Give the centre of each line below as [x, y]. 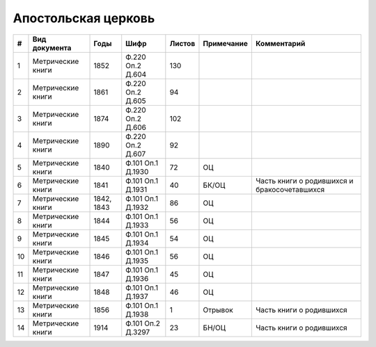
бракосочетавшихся [290, 189]
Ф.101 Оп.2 [143, 323]
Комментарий [280, 43]
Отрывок [218, 309]
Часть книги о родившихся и [304, 181]
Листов [182, 43]
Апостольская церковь [84, 18]
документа [52, 47]
